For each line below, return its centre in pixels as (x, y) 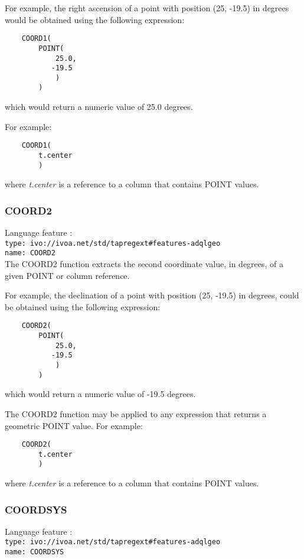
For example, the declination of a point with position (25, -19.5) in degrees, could (152, 295)
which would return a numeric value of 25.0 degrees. (99, 107)
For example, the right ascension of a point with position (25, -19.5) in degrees (147, 8)
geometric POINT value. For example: (74, 425)
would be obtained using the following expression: (95, 19)
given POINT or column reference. (67, 275)
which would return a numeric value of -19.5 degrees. (100, 394)
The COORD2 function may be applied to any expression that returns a (136, 413)
